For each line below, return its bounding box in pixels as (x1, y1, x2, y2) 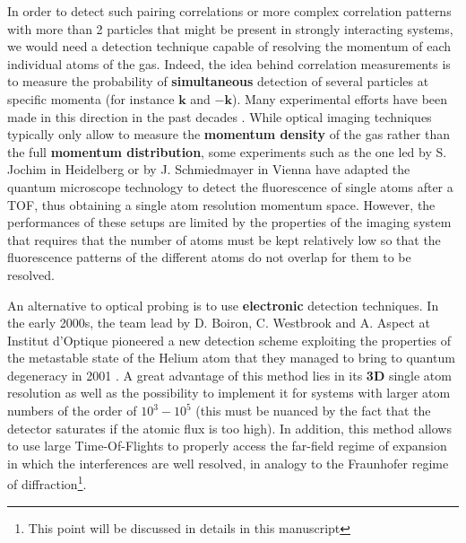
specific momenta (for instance (7, 89, 175, 108)
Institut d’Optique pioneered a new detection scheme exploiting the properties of (7, 330, 452, 349)
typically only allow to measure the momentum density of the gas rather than (7, 125, 450, 144)
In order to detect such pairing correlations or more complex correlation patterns (7, 2, 452, 20)
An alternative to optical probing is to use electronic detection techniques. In (7, 295, 439, 314)
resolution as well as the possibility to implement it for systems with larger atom (7, 383, 451, 402)
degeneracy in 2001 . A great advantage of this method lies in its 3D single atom (7, 365, 452, 384)
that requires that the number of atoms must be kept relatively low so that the (7, 230, 441, 249)
